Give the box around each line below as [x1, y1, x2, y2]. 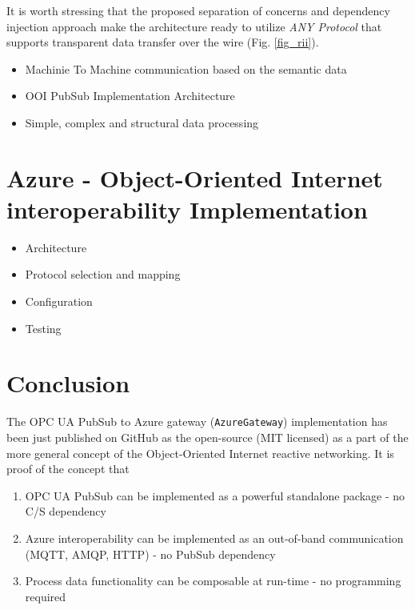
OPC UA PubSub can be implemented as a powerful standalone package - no [25, 487, 405, 504]
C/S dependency [25, 503, 106, 520]
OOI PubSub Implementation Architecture [25, 87, 235, 104]
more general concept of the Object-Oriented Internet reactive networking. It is [6, 444, 394, 461]
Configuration [25, 293, 93, 310]
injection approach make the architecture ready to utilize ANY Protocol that [6, 18, 382, 34]
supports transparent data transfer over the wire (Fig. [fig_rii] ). [6, 34, 319, 50]
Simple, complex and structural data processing [25, 114, 259, 130]
